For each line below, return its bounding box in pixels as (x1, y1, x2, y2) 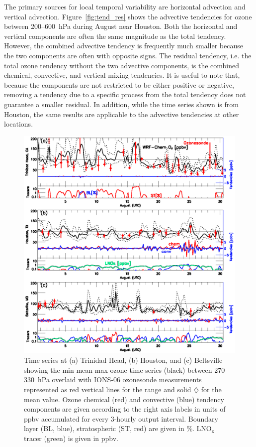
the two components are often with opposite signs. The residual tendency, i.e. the (4, 50, 252, 60)
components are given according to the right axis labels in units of (24, 404, 226, 414)
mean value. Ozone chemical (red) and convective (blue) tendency (24, 394, 224, 404)
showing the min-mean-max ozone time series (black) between (24, 364, 212, 375)
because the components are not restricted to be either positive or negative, (4, 79, 234, 90)
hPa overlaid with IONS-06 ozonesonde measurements (37, 374, 202, 385)
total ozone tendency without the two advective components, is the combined (4, 60, 240, 70)
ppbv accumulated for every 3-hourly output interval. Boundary (24, 413, 218, 424)
